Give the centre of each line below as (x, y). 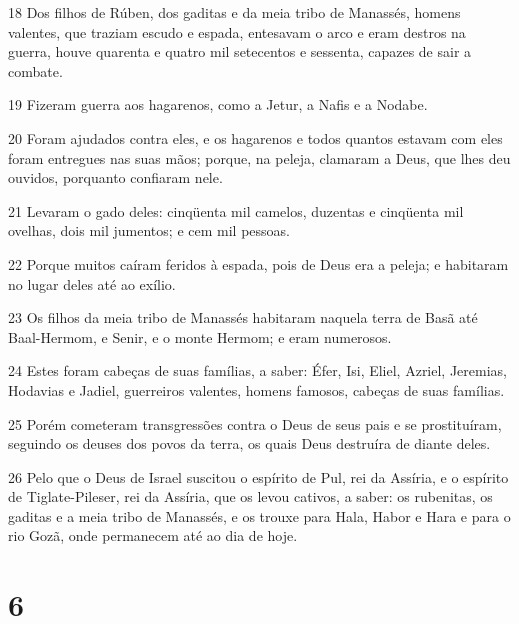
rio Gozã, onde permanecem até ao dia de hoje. (153, 535)
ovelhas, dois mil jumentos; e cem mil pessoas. (149, 230)
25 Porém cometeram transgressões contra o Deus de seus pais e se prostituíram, (255, 423)
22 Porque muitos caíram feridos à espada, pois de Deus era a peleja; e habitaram (258, 263)
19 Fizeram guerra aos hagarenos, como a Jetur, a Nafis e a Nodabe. (218, 104)
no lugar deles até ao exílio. (92, 283)
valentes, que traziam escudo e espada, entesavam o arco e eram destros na (237, 31)
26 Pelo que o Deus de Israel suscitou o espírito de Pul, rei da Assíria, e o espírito (258, 476)
